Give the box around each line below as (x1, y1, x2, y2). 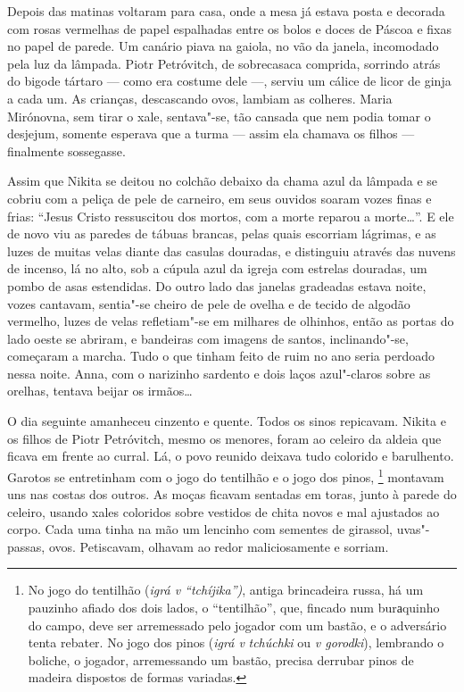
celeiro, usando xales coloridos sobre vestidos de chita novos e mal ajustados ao (7, 502, 440, 521)
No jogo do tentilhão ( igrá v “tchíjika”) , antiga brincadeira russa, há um (28, 580, 424, 599)
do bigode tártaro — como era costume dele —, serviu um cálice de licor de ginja (7, 71, 452, 90)
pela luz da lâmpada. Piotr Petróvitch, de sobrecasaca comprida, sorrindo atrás (7, 54, 441, 72)
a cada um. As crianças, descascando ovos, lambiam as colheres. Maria (7, 88, 393, 107)
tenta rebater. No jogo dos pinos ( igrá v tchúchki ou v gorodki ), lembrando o (28, 633, 444, 652)
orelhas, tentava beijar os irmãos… (7, 381, 193, 400)
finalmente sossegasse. (7, 141, 126, 160)
